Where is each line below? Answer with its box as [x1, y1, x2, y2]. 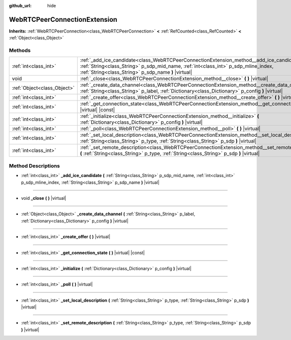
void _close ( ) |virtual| [21, 195, 66, 201]
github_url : [9, 3, 32, 8]
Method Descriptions [9, 162, 60, 169]
